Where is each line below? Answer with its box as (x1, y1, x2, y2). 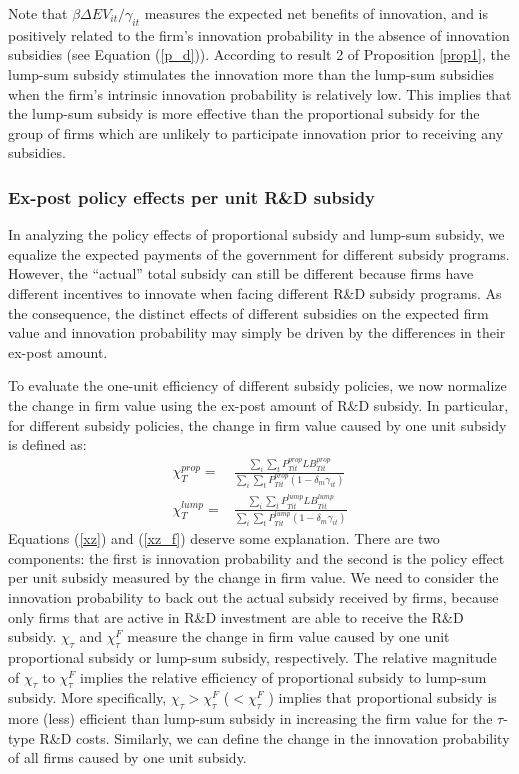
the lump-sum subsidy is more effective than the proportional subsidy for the (8, 103, 480, 124)
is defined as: (8, 434, 87, 455)
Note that (8, 3, 68, 23)
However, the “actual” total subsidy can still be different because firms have (8, 263, 474, 284)
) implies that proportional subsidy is (268, 687, 497, 708)
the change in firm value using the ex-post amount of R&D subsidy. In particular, (8, 394, 509, 415)
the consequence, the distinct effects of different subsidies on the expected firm (8, 302, 489, 323)
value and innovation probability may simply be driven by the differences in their (8, 322, 506, 343)
